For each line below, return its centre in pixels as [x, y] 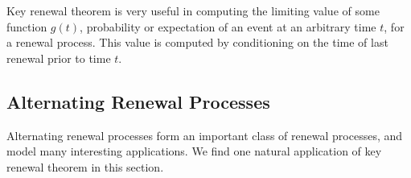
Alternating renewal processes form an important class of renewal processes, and [205, 135]
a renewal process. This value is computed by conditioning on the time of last [197, 42]
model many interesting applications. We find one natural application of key [194, 151]
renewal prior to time [59, 58]
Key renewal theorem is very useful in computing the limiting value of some [193, 10]
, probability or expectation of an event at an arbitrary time [228, 26]
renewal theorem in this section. [85, 166]
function [27, 26]
